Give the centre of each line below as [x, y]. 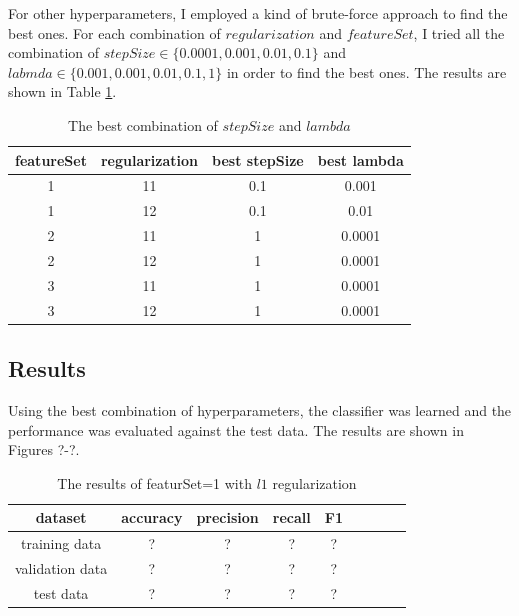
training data [61, 543]
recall [291, 517]
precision [227, 517]
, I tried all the [459, 32]
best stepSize [258, 159]
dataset [61, 517]
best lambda [360, 159]
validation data [61, 567]
